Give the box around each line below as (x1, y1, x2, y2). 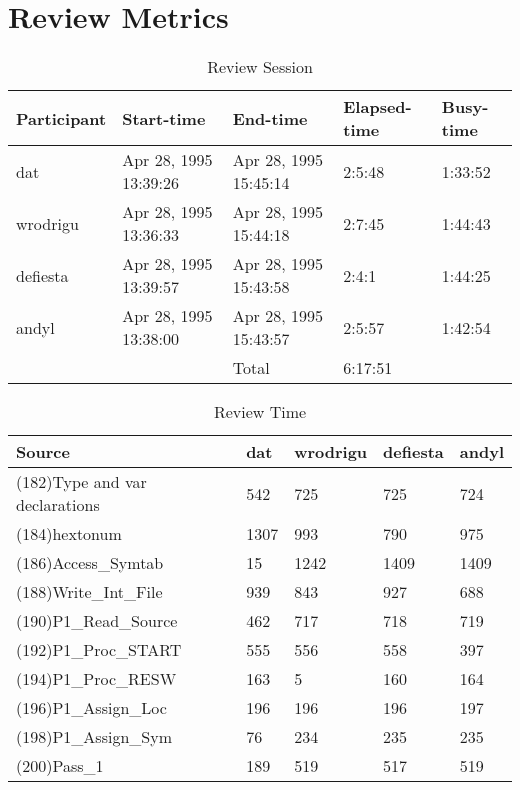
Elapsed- (343, 95, 412, 119)
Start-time (122, 106, 206, 130)
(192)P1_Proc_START (16, 638, 182, 662)
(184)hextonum (16, 522, 122, 546)
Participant (16, 106, 107, 130)
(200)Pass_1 (16, 754, 104, 778)
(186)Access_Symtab (16, 551, 164, 575)
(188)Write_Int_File (16, 580, 163, 604)
